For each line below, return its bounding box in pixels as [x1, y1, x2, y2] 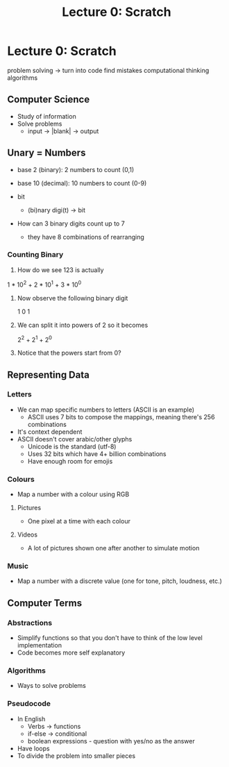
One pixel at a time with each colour [27, 517, 130, 525]
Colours [7, 474, 35, 484]
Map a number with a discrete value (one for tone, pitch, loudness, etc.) [17, 577, 222, 585]
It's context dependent [17, 428, 83, 436]
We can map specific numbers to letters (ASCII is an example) [17, 405, 195, 414]
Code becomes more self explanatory [17, 648, 126, 657]
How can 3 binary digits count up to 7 [17, 219, 125, 228]
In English [17, 714, 46, 723]
